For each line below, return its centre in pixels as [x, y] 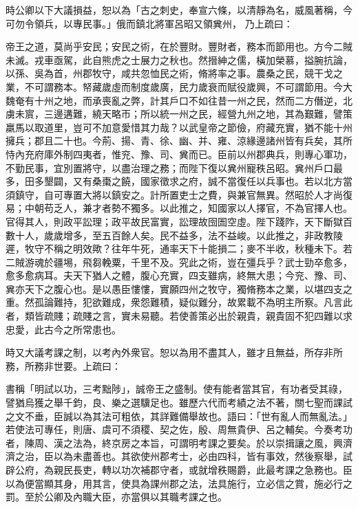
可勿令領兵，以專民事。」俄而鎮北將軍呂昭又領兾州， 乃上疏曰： [149, 23]
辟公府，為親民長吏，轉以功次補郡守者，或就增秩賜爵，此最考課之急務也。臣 [179, 470]
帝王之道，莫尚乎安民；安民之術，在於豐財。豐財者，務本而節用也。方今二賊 [179, 46]
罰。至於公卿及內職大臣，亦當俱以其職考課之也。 [116, 497]
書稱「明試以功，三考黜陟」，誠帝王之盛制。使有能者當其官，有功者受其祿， [177, 389]
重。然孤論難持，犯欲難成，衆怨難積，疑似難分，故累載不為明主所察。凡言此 [179, 302]
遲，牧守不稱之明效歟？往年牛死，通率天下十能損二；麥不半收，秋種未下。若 [179, 249]
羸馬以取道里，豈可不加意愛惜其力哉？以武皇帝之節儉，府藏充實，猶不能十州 [179, 127]
